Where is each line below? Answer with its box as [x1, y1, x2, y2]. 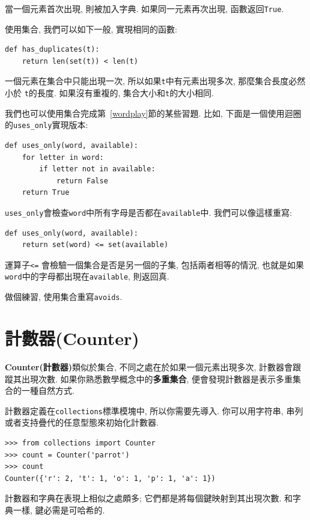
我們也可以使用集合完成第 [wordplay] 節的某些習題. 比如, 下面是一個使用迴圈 [5, 106, 302, 119]
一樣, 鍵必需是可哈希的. [13, 503, 105, 516]
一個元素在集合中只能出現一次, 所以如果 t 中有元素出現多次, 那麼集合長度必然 [5, 75, 306, 87]
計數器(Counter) [5, 325, 139, 350]
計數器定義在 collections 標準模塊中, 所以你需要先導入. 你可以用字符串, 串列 [5, 404, 303, 417]
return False [56, 176, 108, 185]
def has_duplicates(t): [5, 45, 100, 54]
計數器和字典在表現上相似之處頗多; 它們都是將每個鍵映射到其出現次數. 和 [5, 492, 293, 504]
